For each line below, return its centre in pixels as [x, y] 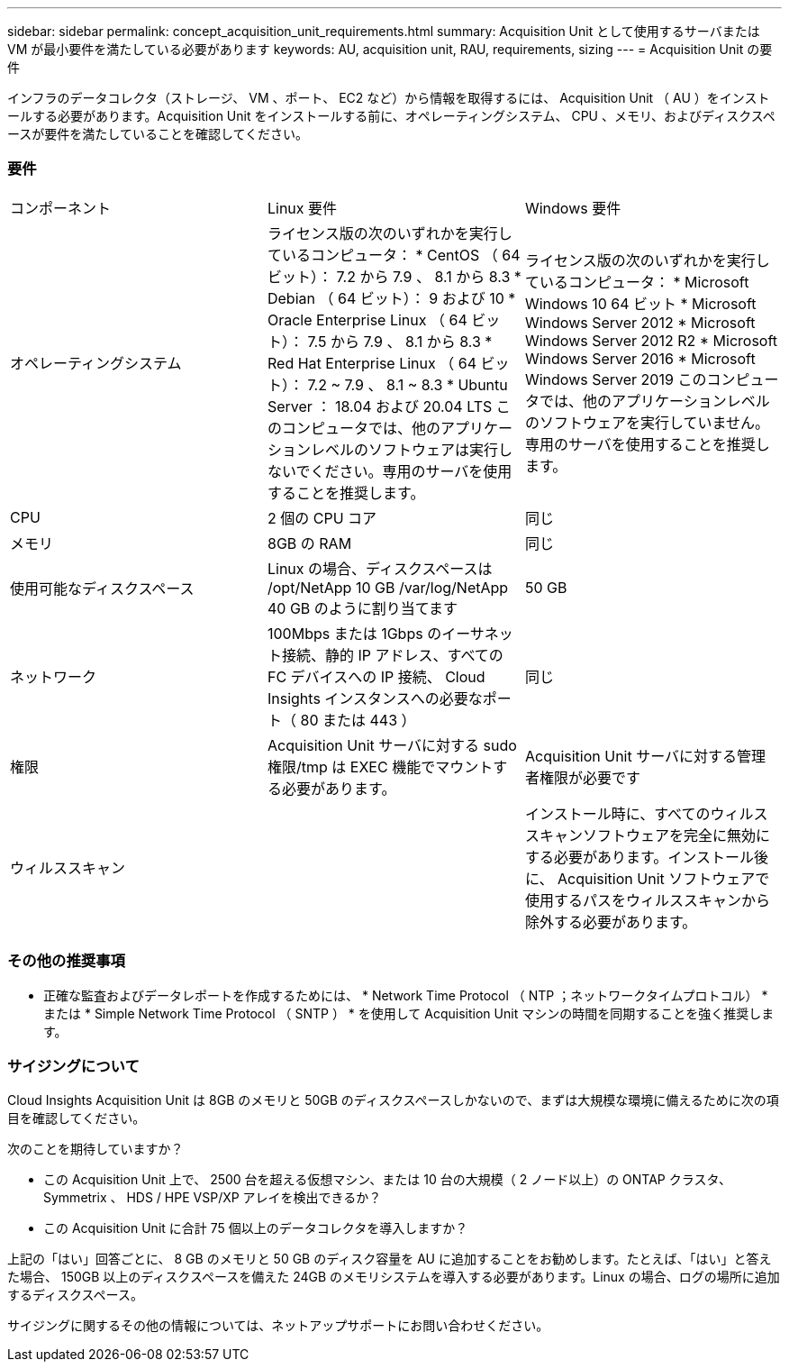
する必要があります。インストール [639, 857]
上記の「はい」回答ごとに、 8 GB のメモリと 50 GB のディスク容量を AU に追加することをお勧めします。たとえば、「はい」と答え [390, 1259]
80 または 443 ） [358, 720]
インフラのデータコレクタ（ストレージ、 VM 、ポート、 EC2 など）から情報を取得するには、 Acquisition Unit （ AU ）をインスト [389, 98]
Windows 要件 [573, 208]
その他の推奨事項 [66, 961]
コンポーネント [61, 208]
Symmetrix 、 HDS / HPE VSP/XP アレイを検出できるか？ [213, 1198]
